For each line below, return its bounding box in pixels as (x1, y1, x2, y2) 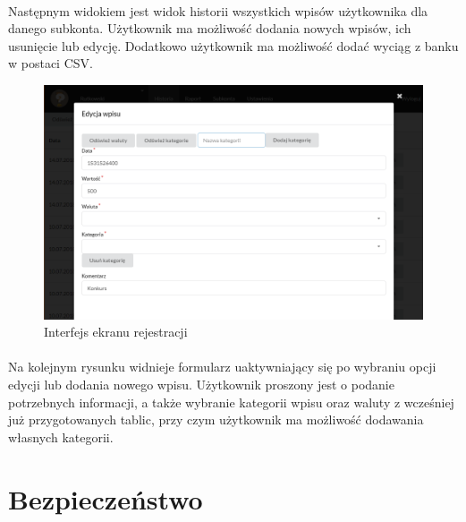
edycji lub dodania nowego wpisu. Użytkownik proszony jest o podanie (8, 374, 394, 393)
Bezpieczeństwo (8, 480, 203, 517)
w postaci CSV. (8, 54, 93, 73)
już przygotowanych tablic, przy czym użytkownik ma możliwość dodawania (8, 410, 424, 429)
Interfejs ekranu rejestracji (44, 322, 188, 341)
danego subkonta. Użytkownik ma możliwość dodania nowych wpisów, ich (8, 19, 411, 38)
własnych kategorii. (8, 427, 114, 446)
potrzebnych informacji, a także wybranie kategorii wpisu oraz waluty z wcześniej (8, 392, 454, 411)
